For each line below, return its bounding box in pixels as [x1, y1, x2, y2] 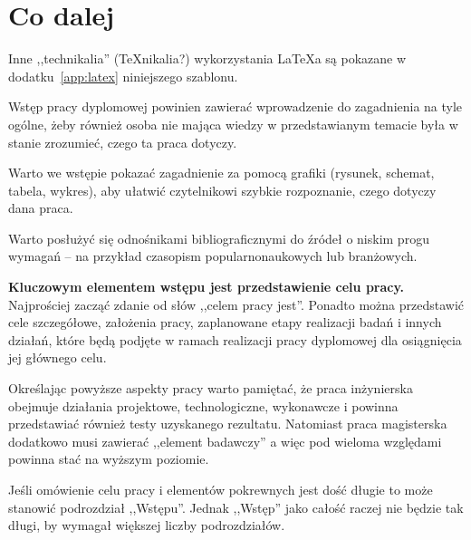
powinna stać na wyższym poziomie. [8, 449, 209, 468]
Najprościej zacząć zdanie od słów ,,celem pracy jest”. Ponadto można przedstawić [8, 294, 465, 313]
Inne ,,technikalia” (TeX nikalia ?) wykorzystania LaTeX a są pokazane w [8, 49, 407, 68]
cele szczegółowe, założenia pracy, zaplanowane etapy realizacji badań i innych [8, 313, 442, 332]
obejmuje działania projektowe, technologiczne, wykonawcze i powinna [8, 396, 399, 415]
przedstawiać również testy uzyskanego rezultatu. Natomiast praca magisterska [8, 414, 447, 433]
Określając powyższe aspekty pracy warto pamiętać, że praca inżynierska [8, 379, 413, 398]
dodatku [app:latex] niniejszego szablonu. [8, 66, 238, 85]
